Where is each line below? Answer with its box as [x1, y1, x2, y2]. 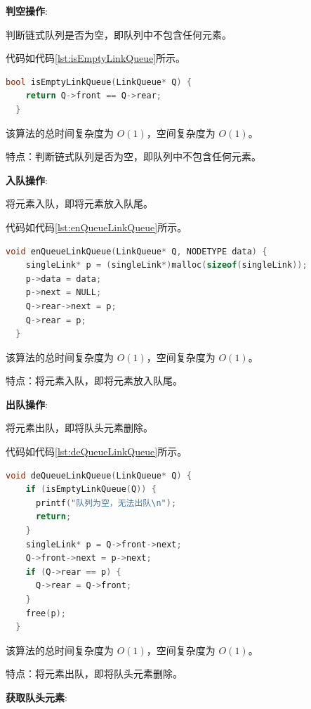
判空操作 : [6, 4, 48, 18]
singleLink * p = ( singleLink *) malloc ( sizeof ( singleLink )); [25, 260, 307, 271]
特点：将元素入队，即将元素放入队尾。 [6, 373, 183, 388]
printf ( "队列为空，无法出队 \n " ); [35, 497, 177, 508]
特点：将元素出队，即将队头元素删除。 [6, 666, 183, 681]
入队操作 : [6, 172, 48, 187]
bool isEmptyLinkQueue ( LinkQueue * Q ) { [6, 77, 192, 87]
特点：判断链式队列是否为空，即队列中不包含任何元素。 [6, 149, 261, 164]
